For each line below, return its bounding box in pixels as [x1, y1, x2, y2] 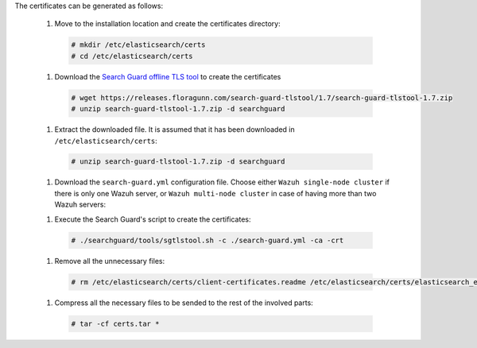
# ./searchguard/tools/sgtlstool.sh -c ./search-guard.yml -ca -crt [71, 235, 344, 245]
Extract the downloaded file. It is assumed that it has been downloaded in [54, 125, 295, 134]
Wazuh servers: [54, 199, 107, 210]
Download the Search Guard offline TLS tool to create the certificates [54, 72, 281, 81]
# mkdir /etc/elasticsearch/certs [71, 41, 206, 49]
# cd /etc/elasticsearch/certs [71, 52, 194, 60]
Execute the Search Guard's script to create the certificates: [54, 215, 251, 224]
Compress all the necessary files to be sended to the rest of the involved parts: [54, 298, 313, 307]
